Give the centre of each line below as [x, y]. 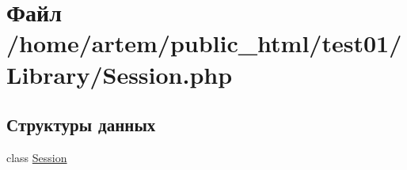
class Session [37, 157]
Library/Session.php [120, 74]
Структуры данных [81, 125]
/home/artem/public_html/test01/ [204, 43]
